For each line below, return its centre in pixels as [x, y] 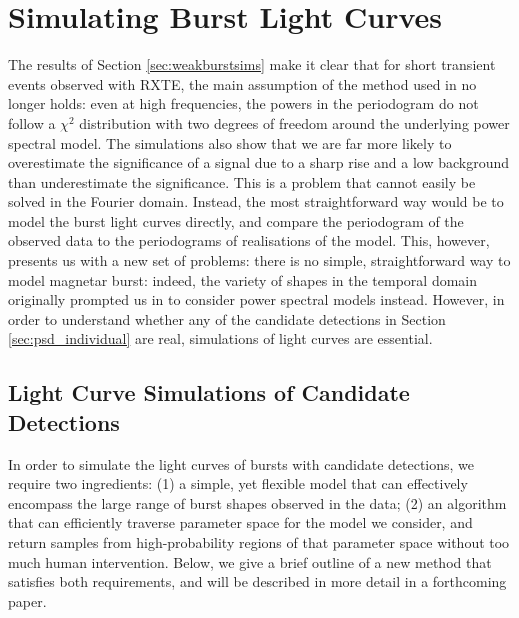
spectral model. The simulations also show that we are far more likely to [230, 142]
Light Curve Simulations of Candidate [209, 392]
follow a [32, 122]
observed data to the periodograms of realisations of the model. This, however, [249, 240]
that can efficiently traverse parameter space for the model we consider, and [240, 522]
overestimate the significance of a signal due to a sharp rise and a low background [259, 162]
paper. [27, 600]
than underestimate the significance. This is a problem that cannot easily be [242, 181]
